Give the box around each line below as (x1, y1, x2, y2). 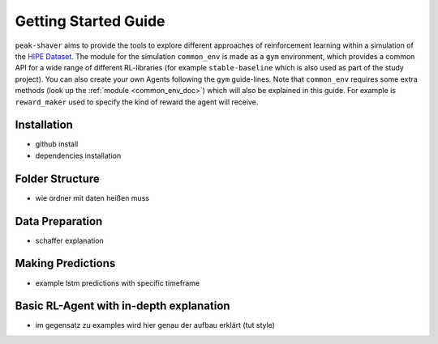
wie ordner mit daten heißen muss (35, 193, 150, 202)
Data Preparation (15, 214, 103, 228)
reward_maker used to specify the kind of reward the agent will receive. (15, 97, 259, 107)
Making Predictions (15, 257, 116, 270)
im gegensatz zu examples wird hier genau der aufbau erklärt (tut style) (35, 321, 276, 330)
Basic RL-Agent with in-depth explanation (15, 299, 230, 313)
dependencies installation (35, 151, 122, 160)
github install (35, 139, 79, 149)
